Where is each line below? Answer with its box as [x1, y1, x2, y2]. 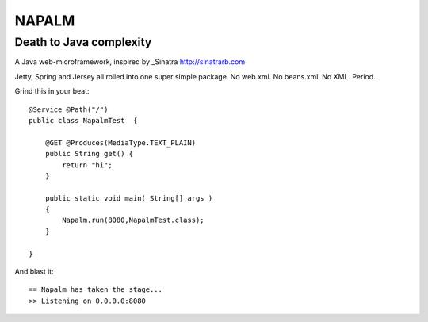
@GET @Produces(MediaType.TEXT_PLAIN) [44, 138, 197, 147]
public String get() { [44, 149, 134, 159]
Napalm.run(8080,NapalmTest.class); [62, 216, 205, 225]
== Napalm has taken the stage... [29, 286, 162, 294]
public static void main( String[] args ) [44, 194, 213, 202]
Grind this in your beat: [14, 86, 90, 96]
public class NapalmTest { [29, 116, 138, 125]
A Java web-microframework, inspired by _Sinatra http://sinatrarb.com [14, 57, 246, 67]
